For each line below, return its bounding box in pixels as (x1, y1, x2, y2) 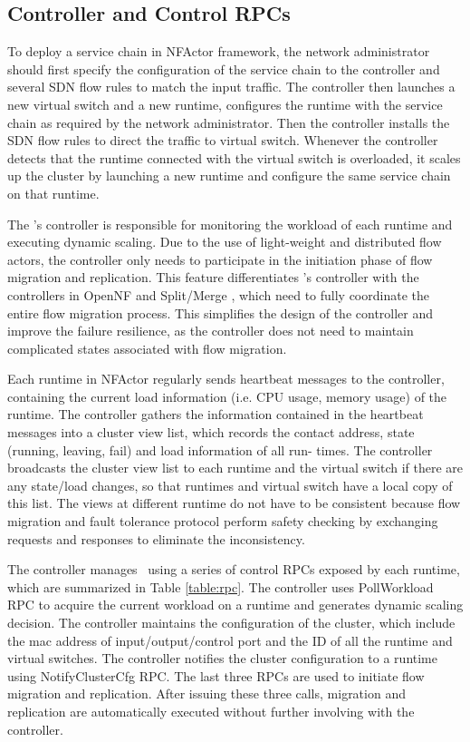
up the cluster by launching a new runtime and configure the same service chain (7, 166, 451, 185)
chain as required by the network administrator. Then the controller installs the (7, 112, 450, 132)
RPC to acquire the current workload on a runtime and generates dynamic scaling (7, 595, 464, 614)
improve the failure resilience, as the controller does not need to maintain (7, 321, 414, 340)
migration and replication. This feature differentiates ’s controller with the (7, 268, 419, 287)
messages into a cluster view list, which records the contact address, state (7, 423, 415, 442)
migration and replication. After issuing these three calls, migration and (7, 684, 406, 703)
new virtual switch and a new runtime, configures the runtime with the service (7, 94, 443, 113)
